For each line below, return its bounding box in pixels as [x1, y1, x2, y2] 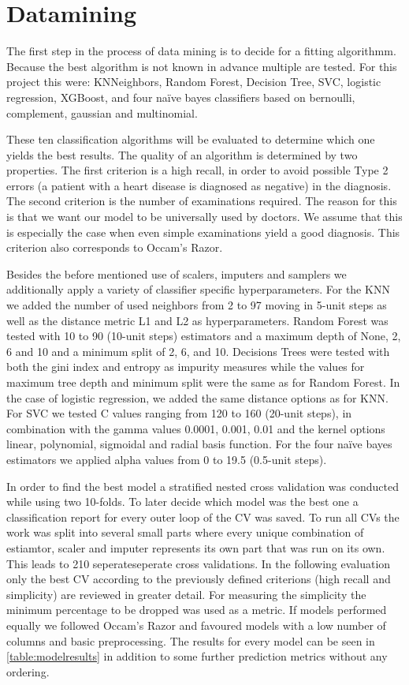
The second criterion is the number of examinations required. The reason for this [6, 193, 397, 209]
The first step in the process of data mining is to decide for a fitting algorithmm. [6, 43, 396, 59]
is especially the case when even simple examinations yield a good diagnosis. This [6, 223, 400, 240]
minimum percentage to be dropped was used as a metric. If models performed [6, 601, 387, 618]
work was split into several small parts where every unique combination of [6, 524, 364, 541]
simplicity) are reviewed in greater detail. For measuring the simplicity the [6, 586, 366, 602]
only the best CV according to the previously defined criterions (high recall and [6, 571, 391, 587]
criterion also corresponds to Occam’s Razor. [6, 239, 223, 256]
